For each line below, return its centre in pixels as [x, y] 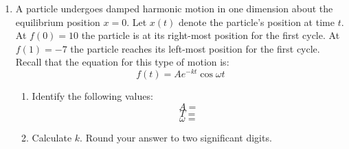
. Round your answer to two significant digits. [176, 137]
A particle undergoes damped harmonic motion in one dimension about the [174, 8]
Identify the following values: [92, 96]
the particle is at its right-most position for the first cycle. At [211, 35]
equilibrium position [58, 22]
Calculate [52, 137]
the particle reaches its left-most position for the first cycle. [195, 48]
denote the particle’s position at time [257, 22]
